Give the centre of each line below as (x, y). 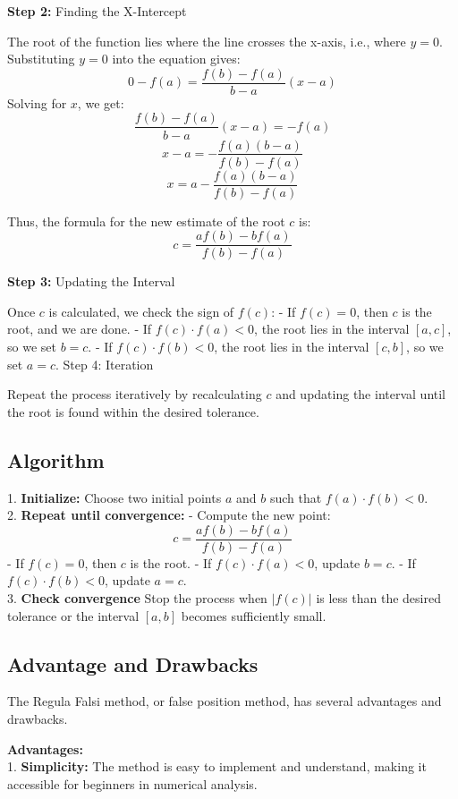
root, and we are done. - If (80, 329)
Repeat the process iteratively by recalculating (135, 394)
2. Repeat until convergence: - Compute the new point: (169, 515)
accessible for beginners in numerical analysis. (132, 783)
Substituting (41, 59)
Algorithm (56, 459)
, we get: (101, 102)
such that (296, 497)
